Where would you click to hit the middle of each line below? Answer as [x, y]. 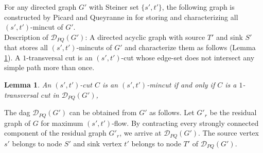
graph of [17, 123]
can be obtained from [103, 112]
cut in [50, 94]
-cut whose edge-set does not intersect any [188, 57]
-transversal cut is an [59, 57]
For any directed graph [40, 7]
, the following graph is [198, 7]
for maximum [62, 123]
